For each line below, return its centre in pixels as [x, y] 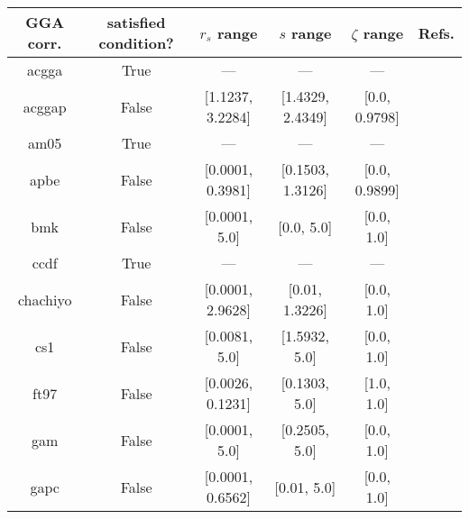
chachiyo [45, 299]
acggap [45, 106]
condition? [136, 43]
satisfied [136, 22]
